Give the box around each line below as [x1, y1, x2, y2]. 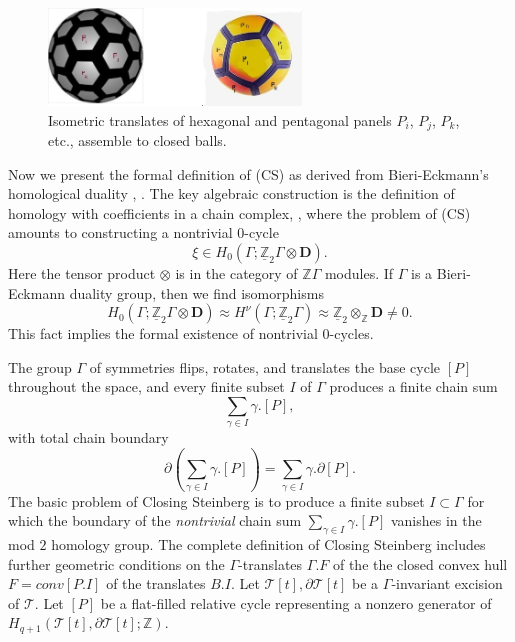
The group [8, 356, 72, 377]
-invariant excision [391, 573, 503, 594]
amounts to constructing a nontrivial [8, 222, 233, 243]
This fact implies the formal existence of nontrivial [8, 323, 318, 344]
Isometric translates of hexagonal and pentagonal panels [48, 109, 392, 130]
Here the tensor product [8, 262, 156, 283]
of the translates [106, 573, 206, 594]
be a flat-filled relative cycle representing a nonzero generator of [100, 592, 492, 613]
